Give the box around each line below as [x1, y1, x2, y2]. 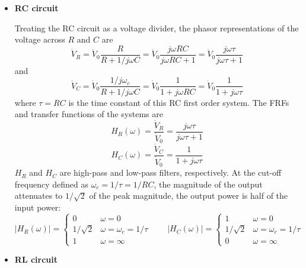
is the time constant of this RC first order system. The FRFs [68, 96, 289, 108]
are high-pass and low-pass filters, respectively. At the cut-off [59, 166, 282, 179]
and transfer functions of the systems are [14, 108, 163, 120]
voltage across [14, 33, 65, 46]
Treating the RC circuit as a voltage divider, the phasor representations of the [14, 21, 299, 34]
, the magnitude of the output [154, 177, 263, 190]
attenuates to [14, 189, 63, 202]
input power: [14, 201, 61, 214]
